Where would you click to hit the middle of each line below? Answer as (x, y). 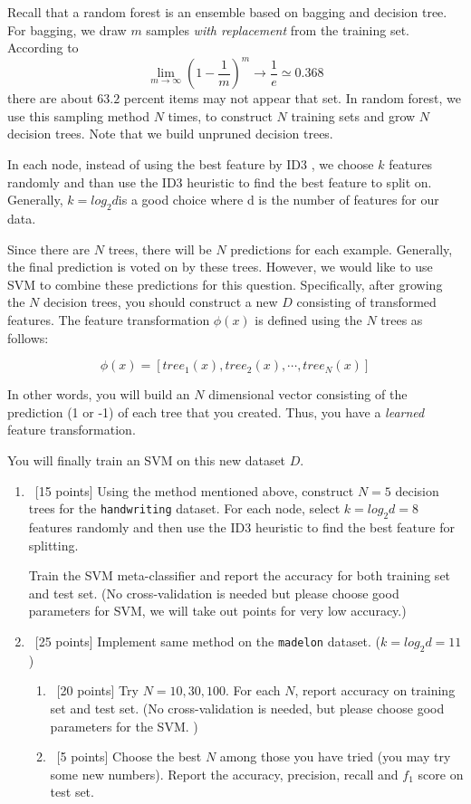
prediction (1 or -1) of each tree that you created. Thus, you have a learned (216, 412)
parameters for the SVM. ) (124, 726)
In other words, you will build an (99, 394)
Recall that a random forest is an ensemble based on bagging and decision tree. (227, 12)
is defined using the (308, 320)
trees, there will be (160, 249)
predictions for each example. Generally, (341, 249)
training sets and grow (353, 115)
